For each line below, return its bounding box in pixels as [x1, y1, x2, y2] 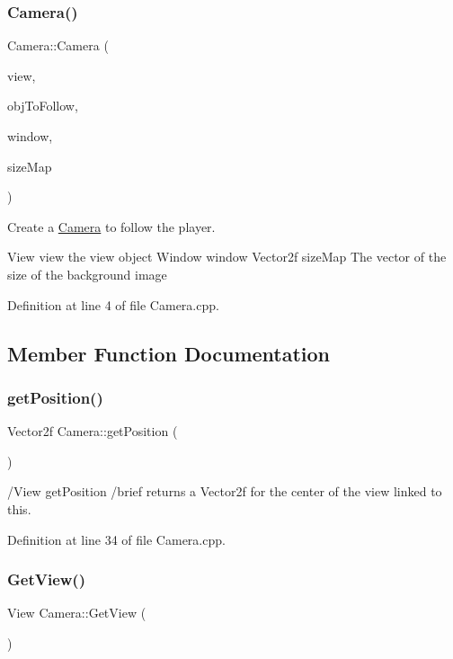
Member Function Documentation [7, 339, 331, 367]
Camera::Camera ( [7, 36, 109, 55]
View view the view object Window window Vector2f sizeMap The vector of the [7, 247, 447, 266]
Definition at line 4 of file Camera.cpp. [7, 295, 219, 314]
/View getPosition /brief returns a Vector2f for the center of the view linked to [7, 482, 442, 501]
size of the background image [7, 264, 167, 283]
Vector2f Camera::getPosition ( [7, 422, 178, 441]
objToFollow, [7, 96, 78, 115]
